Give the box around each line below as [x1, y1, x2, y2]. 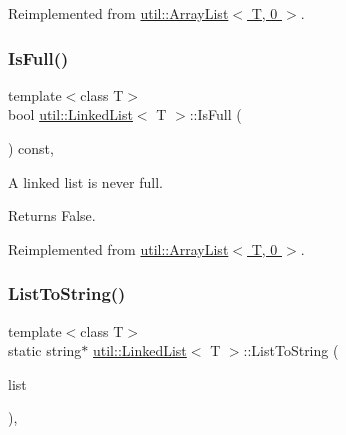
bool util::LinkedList [8, 104, 133, 125]
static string [8, 340, 82, 361]
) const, [8, 138, 54, 158]
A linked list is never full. [8, 171, 163, 192]
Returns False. [8, 205, 96, 226]
